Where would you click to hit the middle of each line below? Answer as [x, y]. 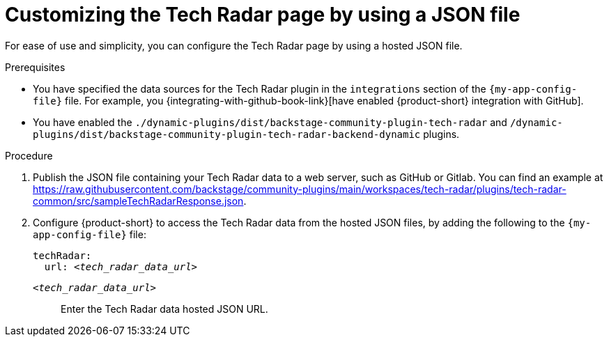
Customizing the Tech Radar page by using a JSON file [263, 15]
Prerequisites [35, 67]
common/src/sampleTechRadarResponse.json [138, 201]
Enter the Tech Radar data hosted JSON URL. [164, 309]
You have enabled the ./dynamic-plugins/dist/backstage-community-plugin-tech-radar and [270, 122]
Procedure [29, 155]
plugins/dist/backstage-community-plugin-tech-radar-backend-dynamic [227, 134]
